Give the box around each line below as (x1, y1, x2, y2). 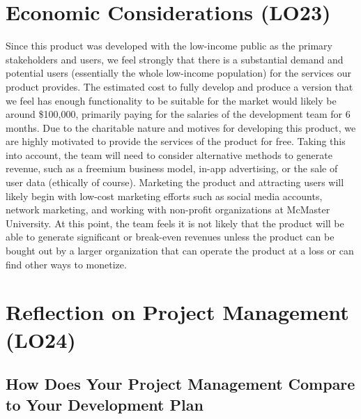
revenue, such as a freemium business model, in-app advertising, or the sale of (6, 161, 338, 176)
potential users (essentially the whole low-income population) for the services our (6, 66, 352, 80)
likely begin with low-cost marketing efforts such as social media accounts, (6, 188, 323, 203)
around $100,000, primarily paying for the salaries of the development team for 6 (6, 107, 351, 121)
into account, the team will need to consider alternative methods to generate (6, 147, 332, 162)
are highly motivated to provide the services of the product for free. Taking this (6, 134, 346, 148)
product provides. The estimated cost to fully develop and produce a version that (6, 79, 353, 93)
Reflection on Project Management (6, 298, 349, 326)
